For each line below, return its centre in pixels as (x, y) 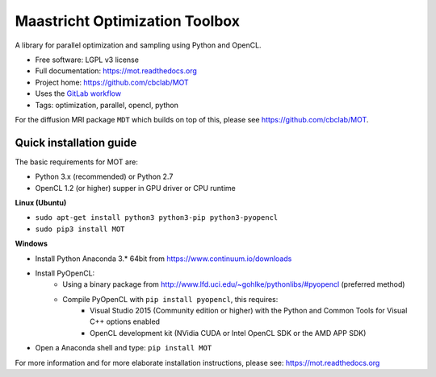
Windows (31, 244)
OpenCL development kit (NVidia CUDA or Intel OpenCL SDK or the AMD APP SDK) (228, 333)
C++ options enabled (125, 321)
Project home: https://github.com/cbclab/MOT (112, 82)
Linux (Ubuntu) (41, 202)
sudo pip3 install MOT (80, 229)
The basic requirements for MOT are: (77, 162)
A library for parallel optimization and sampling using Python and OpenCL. (138, 45)
